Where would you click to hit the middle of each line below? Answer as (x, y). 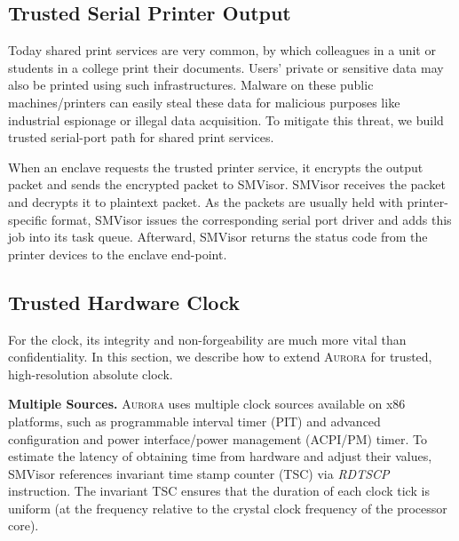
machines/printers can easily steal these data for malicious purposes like (204, 102)
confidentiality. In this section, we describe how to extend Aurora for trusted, (220, 357)
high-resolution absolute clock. (91, 374)
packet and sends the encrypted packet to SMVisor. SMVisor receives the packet (227, 184)
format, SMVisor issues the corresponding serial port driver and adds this (251, 219)
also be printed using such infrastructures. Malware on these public (191, 85)
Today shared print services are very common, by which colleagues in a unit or (222, 50)
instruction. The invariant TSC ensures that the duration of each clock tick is (219, 491)
